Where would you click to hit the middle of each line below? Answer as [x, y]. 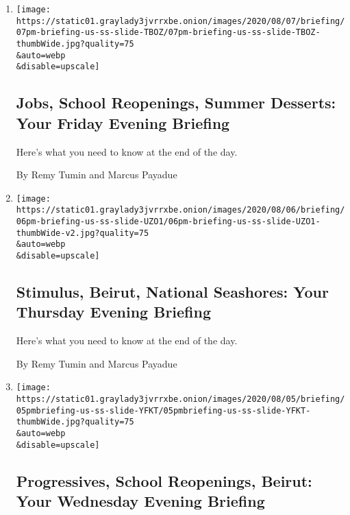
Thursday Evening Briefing [114, 312]
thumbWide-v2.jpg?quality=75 [83, 233]
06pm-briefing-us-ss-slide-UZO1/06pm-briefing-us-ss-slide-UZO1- [168, 222]
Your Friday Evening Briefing [123, 122]
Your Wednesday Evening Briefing [140, 501]
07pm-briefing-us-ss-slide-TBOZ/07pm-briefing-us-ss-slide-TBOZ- [168, 33]
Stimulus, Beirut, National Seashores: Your [172, 292]
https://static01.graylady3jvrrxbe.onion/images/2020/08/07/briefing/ [180, 21]
